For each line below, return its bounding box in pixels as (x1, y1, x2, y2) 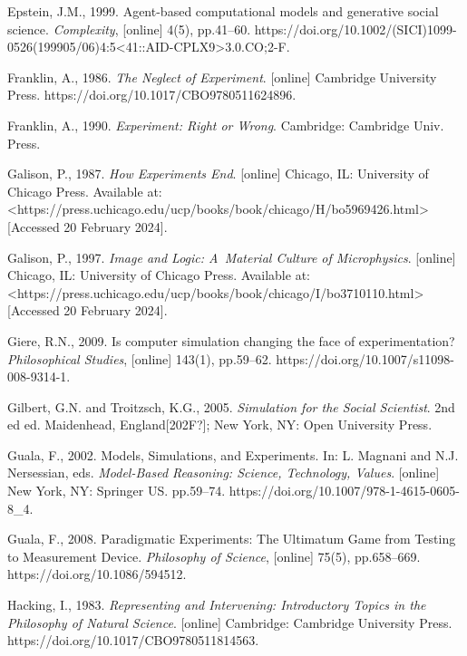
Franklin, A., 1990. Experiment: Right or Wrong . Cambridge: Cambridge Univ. (7, 115, 444, 134)
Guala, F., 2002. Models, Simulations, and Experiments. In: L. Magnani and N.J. (7, 445, 459, 464)
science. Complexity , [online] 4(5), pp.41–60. (7, 19, 251, 38)
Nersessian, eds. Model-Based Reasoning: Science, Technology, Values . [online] (7, 463, 440, 482)
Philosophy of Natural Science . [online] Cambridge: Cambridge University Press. (7, 613, 452, 632)
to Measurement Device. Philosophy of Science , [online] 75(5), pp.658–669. (7, 546, 421, 565)
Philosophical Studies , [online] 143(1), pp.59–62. (7, 349, 272, 368)
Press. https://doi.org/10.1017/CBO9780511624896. (7, 85, 297, 104)
